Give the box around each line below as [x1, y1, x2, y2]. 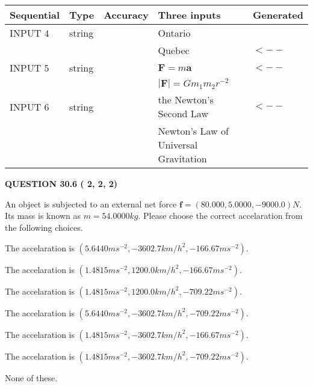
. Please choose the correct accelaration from [138, 209, 303, 222]
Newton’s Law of [158, 124, 229, 138]
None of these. [5, 371, 58, 384]
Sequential [10, 8, 60, 22]
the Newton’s [158, 93, 214, 107]
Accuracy [104, 8, 149, 22]
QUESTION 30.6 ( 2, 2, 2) [5, 177, 118, 190]
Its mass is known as [5, 209, 81, 222]
